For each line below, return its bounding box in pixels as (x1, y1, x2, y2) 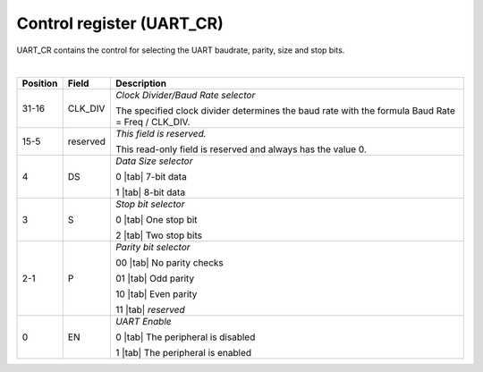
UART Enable (114, 316, 172, 328)
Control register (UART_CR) (16, 13, 224, 33)
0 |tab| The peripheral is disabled (114, 331, 256, 343)
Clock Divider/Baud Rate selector (114, 89, 256, 102)
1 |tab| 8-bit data (114, 186, 186, 199)
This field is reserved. (114, 128, 207, 140)
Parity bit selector (114, 241, 191, 254)
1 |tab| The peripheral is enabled (114, 347, 252, 359)
